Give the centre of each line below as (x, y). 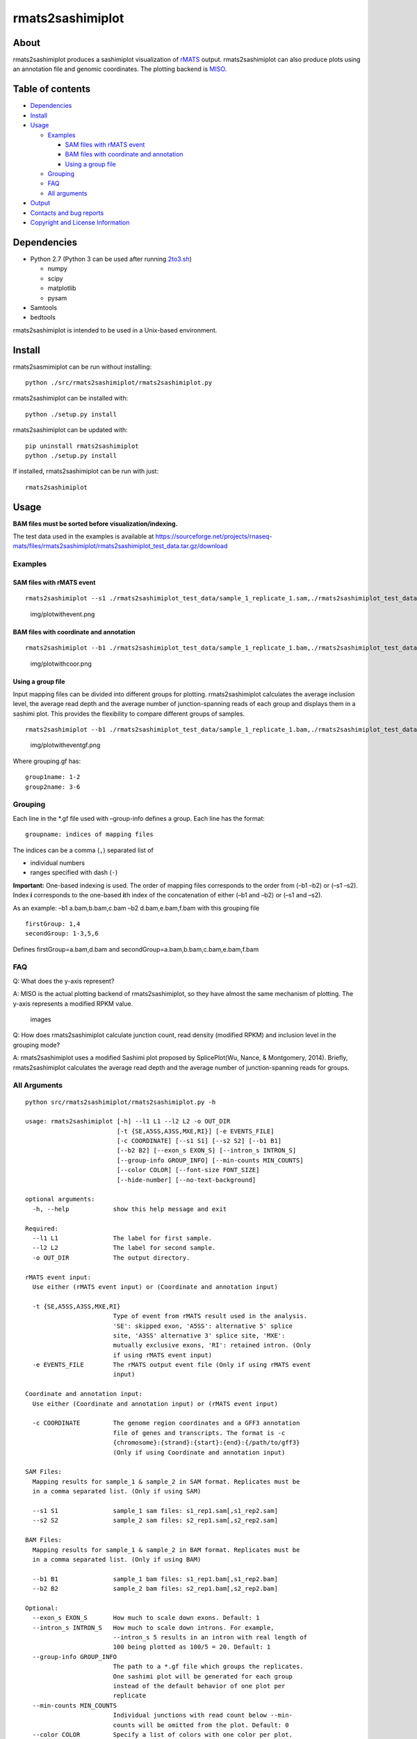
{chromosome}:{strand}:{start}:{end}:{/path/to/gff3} (206, 1443)
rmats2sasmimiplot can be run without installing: (82, 367)
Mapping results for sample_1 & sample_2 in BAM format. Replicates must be (166, 1550)
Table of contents (51, 89)
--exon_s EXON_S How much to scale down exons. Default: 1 (146, 1618)
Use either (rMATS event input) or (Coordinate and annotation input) (155, 1287)
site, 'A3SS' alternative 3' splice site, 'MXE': (199, 1335)
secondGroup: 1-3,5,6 (62, 933)
